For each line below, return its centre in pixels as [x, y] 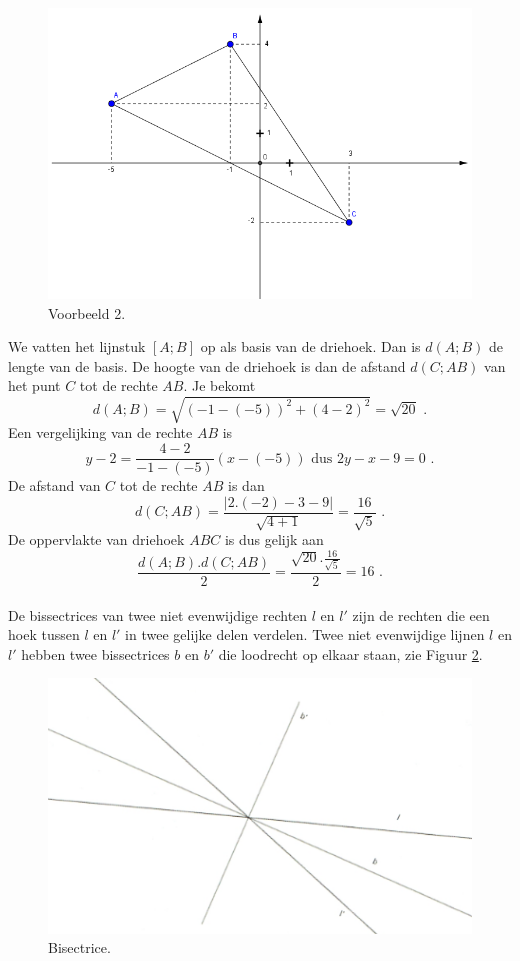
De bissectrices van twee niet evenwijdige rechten [158, 614]
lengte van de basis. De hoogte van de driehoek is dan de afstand [207, 365]
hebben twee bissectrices [95, 653]
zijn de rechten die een [421, 614]
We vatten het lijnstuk [77, 346]
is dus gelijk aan [274, 539]
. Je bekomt [219, 385]
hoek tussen [44, 634]
